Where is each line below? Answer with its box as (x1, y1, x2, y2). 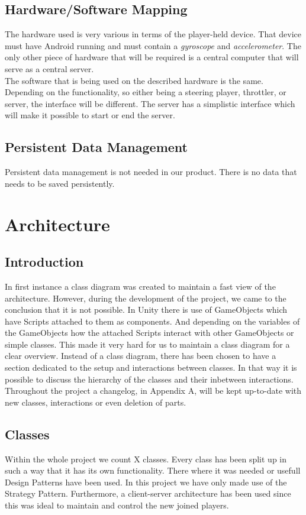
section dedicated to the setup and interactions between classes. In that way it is (5, 361, 297, 374)
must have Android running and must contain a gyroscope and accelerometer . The (5, 39, 301, 51)
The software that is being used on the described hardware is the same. (5, 74, 263, 86)
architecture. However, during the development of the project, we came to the (5, 291, 286, 304)
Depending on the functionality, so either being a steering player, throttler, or (5, 86, 286, 98)
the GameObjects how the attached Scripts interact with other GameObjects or (5, 326, 294, 339)
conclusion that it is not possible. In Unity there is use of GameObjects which (5, 303, 288, 316)
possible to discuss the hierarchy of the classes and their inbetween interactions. (5, 373, 294, 385)
